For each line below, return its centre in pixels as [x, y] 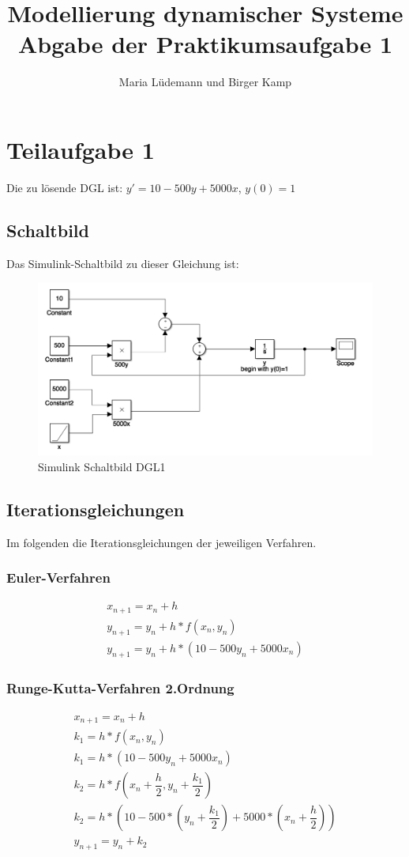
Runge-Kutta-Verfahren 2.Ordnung [120, 687]
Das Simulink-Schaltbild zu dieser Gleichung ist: [123, 263]
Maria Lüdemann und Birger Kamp [205, 82]
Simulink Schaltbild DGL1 [102, 466]
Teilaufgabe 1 [81, 149]
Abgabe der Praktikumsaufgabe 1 [205, 44]
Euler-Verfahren [58, 578]
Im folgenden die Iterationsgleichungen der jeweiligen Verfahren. [161, 542]
